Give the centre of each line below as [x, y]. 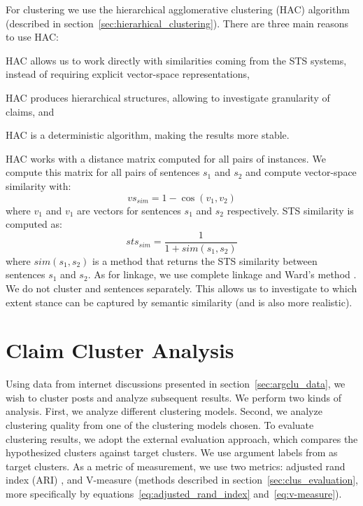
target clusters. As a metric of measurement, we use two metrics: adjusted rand [176, 466]
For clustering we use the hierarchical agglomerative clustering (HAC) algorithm [178, 9]
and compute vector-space [301, 172]
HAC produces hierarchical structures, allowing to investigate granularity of [168, 97]
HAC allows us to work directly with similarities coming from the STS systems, [176, 60]
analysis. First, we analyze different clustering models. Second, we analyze [164, 411]
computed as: [34, 224]
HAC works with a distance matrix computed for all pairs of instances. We [166, 158]
